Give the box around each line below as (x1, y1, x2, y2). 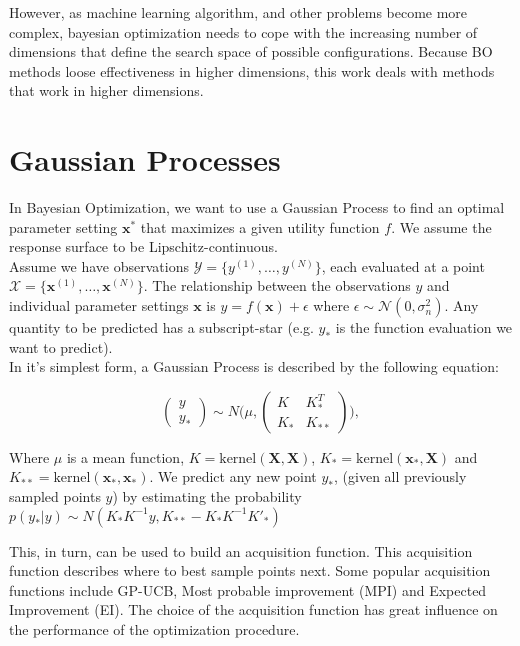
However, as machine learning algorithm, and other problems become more (9, 2, 468, 22)
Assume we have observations (9, 255, 189, 276)
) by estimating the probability (112, 486, 302, 507)
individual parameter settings (9, 295, 189, 316)
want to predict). (9, 336, 113, 357)
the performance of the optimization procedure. (9, 619, 300, 639)
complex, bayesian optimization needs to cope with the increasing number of (9, 21, 478, 42)
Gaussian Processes (9, 139, 281, 180)
